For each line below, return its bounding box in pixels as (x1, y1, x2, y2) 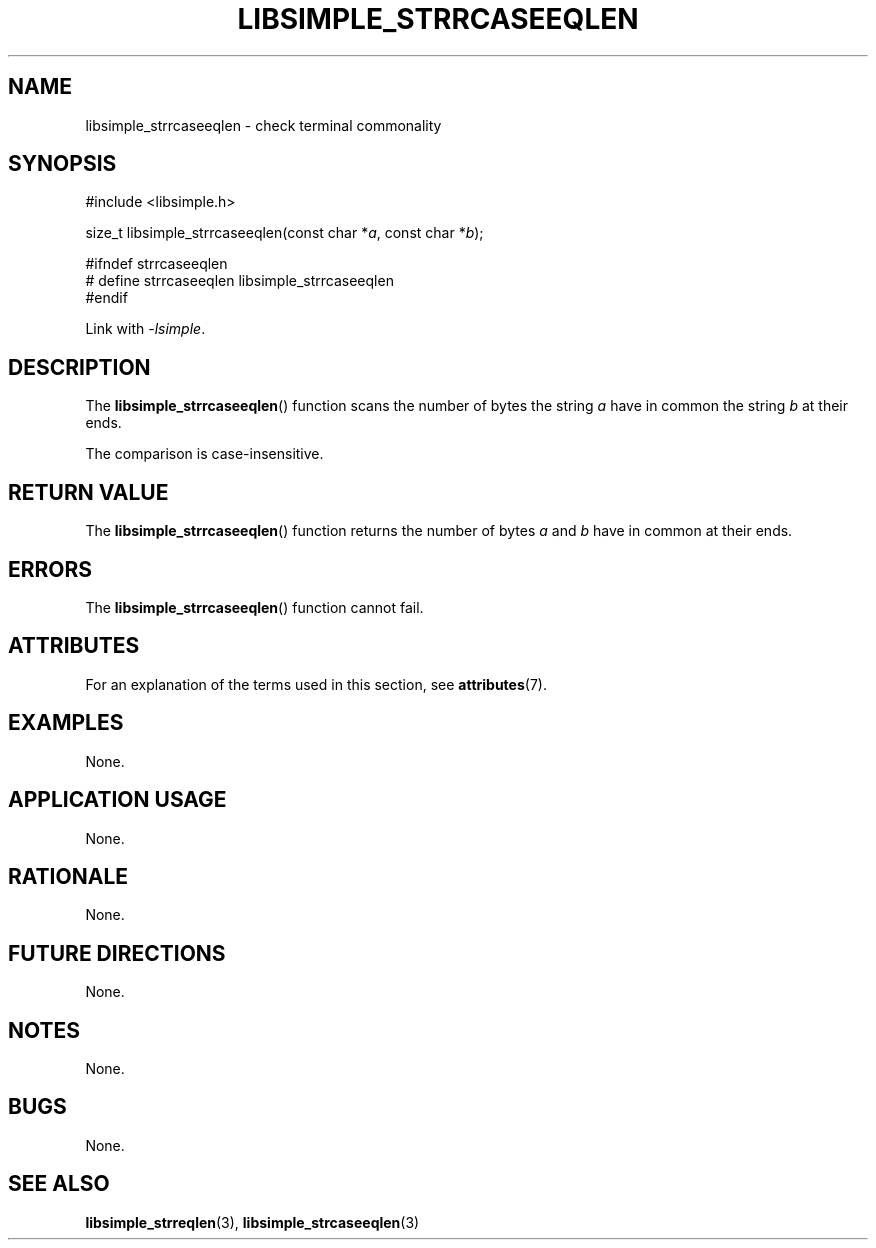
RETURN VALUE (8, 479, 169, 505)
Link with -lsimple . (85, 320, 206, 338)
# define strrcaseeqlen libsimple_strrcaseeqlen (85, 272, 394, 290)
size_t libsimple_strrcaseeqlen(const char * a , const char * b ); (85, 224, 484, 242)
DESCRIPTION (8, 354, 151, 380)
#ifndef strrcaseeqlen (85, 255, 228, 273)
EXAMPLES (8, 710, 124, 736)
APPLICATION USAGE (8, 787, 227, 813)
